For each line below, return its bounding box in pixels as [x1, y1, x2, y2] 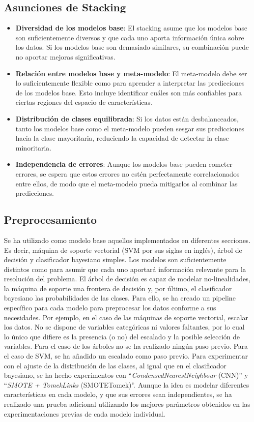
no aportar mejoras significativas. [15, 51, 115, 61]
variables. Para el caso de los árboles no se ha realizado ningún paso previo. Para [4, 341, 248, 351]
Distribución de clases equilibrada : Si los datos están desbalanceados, [15, 113, 239, 123]
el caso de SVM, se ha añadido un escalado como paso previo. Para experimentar [4, 351, 248, 361]
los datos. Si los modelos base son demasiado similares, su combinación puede [15, 42, 249, 52]
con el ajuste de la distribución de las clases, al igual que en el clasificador [4, 360, 226, 370]
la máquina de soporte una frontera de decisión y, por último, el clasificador [4, 283, 232, 293]
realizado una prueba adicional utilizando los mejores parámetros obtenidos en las [4, 399, 251, 409]
